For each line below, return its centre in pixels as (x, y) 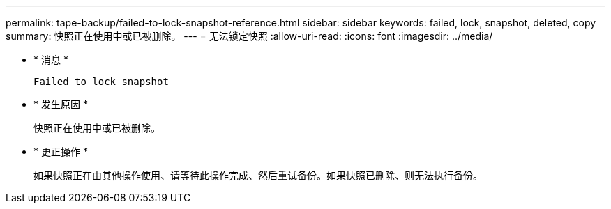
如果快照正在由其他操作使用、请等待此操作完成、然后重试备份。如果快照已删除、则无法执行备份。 (258, 175)
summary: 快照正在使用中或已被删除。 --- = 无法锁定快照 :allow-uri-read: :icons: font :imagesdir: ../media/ (249, 36)
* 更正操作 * (61, 152)
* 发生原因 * (61, 104)
